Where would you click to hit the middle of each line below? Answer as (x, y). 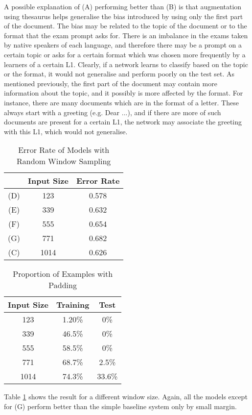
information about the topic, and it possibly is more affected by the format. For (124, 93)
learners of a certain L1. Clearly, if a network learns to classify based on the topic (126, 64)
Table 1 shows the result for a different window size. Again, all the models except (126, 397)
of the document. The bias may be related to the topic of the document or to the (126, 26)
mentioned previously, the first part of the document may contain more (111, 83)
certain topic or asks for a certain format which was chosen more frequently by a (125, 54)
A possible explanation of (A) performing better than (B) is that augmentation (123, 6)
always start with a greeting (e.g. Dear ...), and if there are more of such (113, 112)
